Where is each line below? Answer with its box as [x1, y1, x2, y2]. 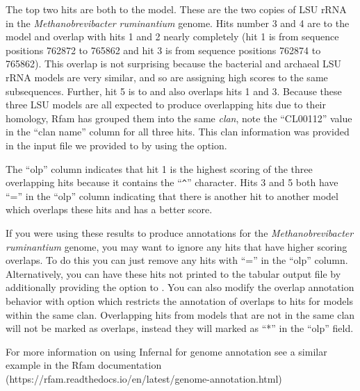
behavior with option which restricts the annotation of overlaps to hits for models [6, 293, 353, 308]
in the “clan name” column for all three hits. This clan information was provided [6, 124, 350, 139]
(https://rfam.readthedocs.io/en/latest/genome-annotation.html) [6, 371, 282, 385]
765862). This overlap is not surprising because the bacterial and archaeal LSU [6, 56, 341, 71]
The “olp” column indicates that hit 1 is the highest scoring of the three [6, 161, 313, 176]
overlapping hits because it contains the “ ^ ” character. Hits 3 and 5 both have [6, 175, 338, 190]
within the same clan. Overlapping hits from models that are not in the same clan [6, 307, 355, 322]
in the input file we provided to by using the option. [6, 138, 227, 152]
